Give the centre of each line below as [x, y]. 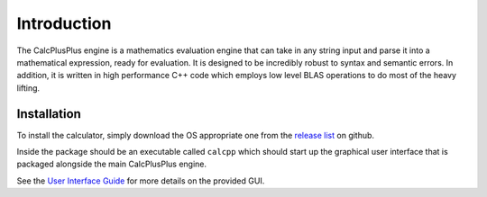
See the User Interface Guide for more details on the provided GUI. [141, 181]
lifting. [28, 88]
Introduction [64, 23]
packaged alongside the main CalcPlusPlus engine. [112, 164]
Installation [49, 114]
